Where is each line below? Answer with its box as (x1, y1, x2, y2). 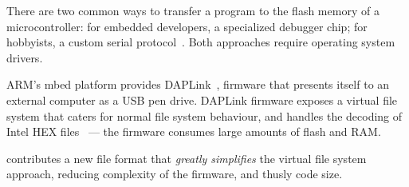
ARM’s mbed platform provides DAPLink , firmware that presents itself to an (6, 76, 390, 93)
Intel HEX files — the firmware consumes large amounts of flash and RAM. (6, 123, 381, 140)
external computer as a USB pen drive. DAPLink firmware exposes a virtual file (6, 91, 398, 108)
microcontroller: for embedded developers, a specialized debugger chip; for (6, 18, 368, 34)
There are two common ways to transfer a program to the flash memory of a (6, 2, 380, 18)
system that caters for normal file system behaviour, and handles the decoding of (6, 107, 403, 124)
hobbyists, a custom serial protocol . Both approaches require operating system (6, 34, 395, 50)
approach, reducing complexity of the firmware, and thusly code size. (6, 165, 343, 182)
